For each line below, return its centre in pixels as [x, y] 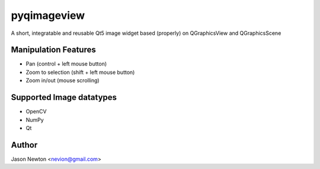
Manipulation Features [53, 50]
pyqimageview [48, 15]
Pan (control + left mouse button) [66, 64]
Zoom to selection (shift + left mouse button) [80, 72]
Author [24, 145]
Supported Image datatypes [64, 97]
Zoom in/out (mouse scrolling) [63, 80]
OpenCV [36, 112]
